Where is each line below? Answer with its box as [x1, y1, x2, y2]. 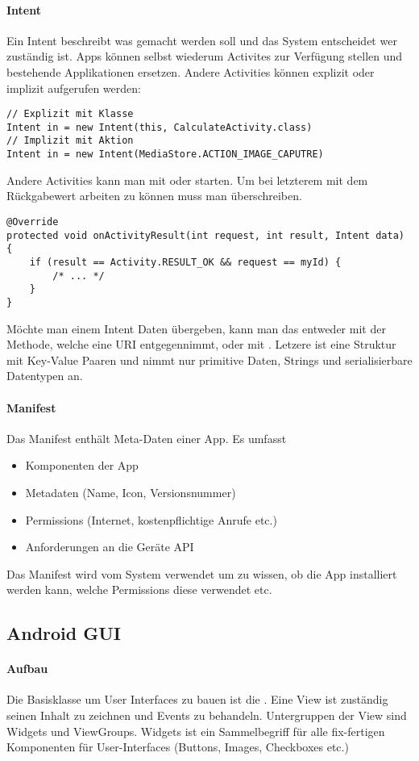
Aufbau [6, 660, 48, 677]
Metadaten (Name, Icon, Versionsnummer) [25, 483, 236, 500]
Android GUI [6, 621, 122, 646]
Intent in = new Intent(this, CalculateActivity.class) [6, 121, 313, 133]
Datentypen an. [6, 367, 83, 384]
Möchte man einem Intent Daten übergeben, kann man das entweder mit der [6, 320, 386, 337]
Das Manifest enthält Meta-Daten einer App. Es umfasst [6, 429, 287, 446]
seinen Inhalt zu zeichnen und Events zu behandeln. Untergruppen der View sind [6, 707, 407, 724]
